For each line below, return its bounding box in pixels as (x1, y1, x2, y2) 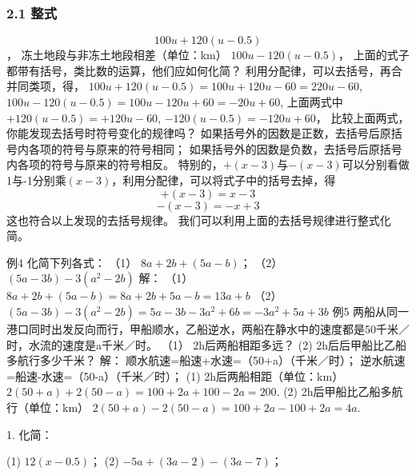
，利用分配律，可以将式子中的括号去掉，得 (111, 171, 336, 188)
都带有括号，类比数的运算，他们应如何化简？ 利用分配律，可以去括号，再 (6, 62, 391, 78)
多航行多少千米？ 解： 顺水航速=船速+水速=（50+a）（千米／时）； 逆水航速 (6, 352, 406, 369)
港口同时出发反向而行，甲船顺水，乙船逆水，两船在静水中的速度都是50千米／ (6, 320, 410, 337)
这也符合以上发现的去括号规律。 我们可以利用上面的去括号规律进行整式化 (6, 211, 391, 228)
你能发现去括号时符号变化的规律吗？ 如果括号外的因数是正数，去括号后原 (6, 125, 391, 142)
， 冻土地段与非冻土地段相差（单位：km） (6, 46, 227, 63)
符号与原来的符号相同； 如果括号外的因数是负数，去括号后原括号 (62, 140, 402, 157)
